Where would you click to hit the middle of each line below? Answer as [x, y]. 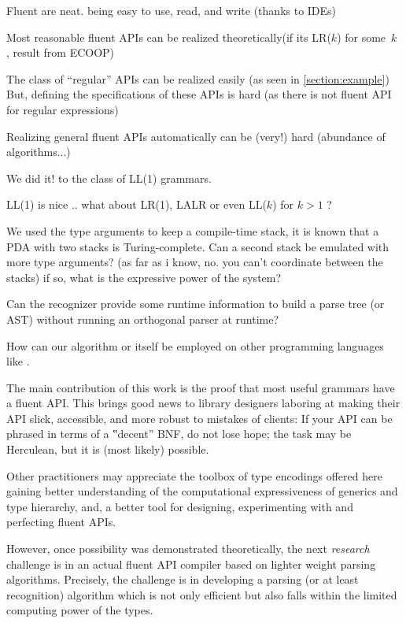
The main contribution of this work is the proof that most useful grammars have [201, 387]
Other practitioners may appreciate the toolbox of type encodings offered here [194, 475]
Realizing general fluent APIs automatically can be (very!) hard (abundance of [196, 136]
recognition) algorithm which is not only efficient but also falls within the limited [202, 594]
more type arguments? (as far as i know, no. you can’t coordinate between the [195, 262]
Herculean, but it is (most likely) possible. [108, 449]
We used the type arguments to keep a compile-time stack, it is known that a [193, 230]
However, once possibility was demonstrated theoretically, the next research [188, 549]
